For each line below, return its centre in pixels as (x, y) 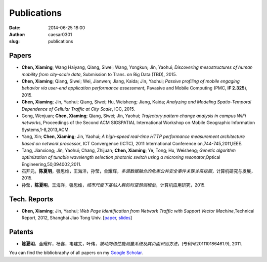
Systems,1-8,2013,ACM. (46, 130)
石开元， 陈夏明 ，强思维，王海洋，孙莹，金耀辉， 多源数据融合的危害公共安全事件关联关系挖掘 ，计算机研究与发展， (138, 171)
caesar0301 (60, 34)
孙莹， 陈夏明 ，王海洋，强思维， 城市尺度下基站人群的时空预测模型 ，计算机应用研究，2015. (114, 185)
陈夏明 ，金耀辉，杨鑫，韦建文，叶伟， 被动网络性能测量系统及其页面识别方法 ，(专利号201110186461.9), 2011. (132, 244)
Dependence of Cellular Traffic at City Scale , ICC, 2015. (78, 109)
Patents (21, 232)
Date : (15, 28)
